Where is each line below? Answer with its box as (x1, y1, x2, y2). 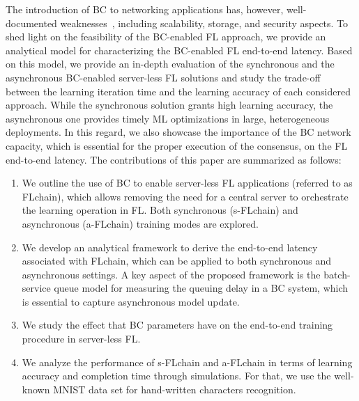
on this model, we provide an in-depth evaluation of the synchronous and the (6, 56, 335, 71)
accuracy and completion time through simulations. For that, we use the (22, 368, 331, 383)
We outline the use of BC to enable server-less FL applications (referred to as (22, 175, 353, 190)
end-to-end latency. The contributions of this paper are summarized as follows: (6, 152, 342, 166)
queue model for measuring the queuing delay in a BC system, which (54, 281, 349, 295)
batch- (323, 267, 351, 281)
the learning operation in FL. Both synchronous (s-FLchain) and (22, 203, 298, 217)
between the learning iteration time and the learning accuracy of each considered (6, 84, 351, 98)
